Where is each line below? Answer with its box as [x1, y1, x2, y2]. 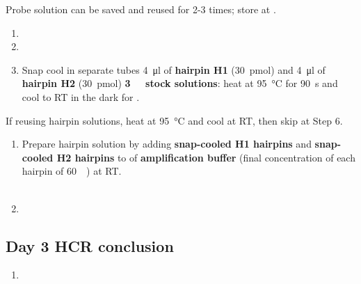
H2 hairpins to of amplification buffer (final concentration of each [56, 150, 355, 164]
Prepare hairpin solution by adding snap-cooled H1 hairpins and [22, 136, 312, 151]
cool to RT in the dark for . [22, 89, 140, 104]
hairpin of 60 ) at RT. [22, 164, 122, 178]
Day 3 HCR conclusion [6, 235, 174, 256]
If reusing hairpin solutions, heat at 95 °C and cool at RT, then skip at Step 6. [6, 113, 343, 127]
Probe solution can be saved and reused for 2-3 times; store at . [6, 2, 276, 16]
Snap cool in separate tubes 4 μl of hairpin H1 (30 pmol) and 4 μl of [22, 62, 326, 77]
